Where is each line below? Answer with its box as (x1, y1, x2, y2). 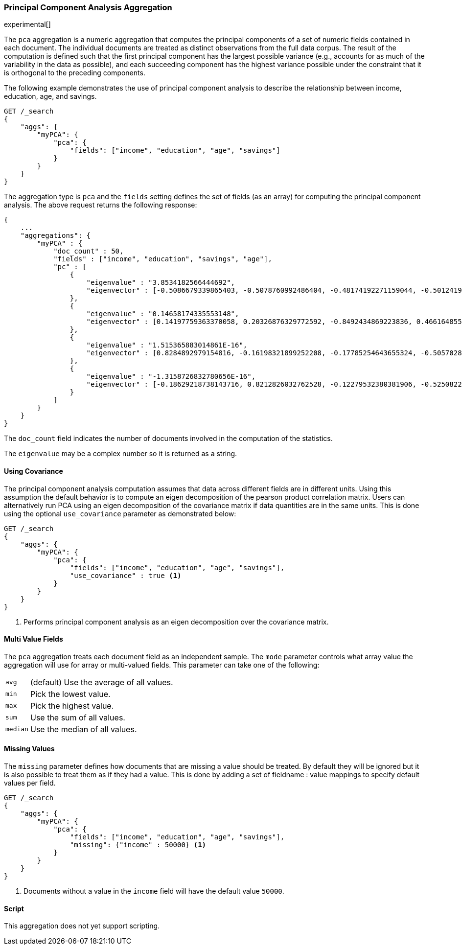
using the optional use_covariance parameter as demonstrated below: (4, 509, 236, 518)
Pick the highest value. (30, 700, 114, 711)
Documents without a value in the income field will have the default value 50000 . (23, 887, 284, 896)
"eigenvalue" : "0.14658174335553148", (86, 310, 239, 318)
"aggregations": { (20, 231, 91, 240)
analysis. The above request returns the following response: (4, 201, 197, 209)
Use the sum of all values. (30, 712, 125, 722)
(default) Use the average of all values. (30, 677, 173, 687)
